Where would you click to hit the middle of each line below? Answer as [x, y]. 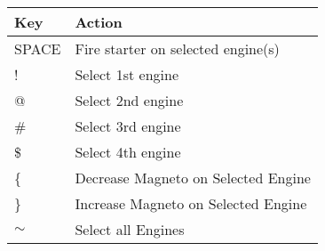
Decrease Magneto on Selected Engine [193, 178]
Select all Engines [130, 229]
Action [99, 22]
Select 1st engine [127, 74]
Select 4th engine [128, 152]
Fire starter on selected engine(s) [177, 49]
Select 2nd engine [129, 100]
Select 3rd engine [128, 126]
